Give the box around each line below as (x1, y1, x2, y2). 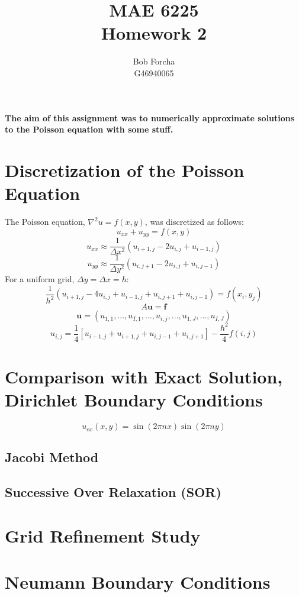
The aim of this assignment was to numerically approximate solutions (5, 111, 295, 124)
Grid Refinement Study (5, 523, 201, 547)
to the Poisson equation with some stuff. (5, 123, 173, 135)
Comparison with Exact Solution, (5, 364, 283, 388)
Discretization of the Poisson (5, 157, 245, 182)
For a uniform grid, (5, 273, 75, 285)
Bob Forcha (133, 55, 175, 67)
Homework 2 (101, 21, 207, 45)
